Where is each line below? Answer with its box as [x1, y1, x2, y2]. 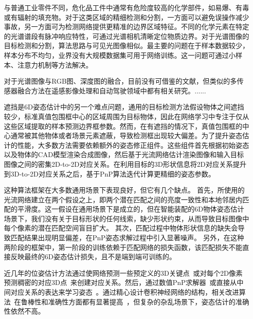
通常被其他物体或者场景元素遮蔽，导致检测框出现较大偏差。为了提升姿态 [10, 130, 242, 141]
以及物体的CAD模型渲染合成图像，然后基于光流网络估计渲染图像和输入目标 [4, 149, 244, 159]
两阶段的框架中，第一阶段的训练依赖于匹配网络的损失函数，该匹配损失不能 [4, 242, 242, 252]
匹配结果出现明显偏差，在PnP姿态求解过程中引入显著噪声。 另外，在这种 [10, 232, 244, 243]
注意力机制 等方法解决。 [17, 59, 92, 70]
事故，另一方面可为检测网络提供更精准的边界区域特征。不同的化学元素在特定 [4, 21, 249, 32]
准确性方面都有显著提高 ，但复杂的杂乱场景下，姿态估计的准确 [48, 296, 249, 306]
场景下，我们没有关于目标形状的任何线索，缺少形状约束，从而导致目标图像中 [4, 213, 249, 223]
